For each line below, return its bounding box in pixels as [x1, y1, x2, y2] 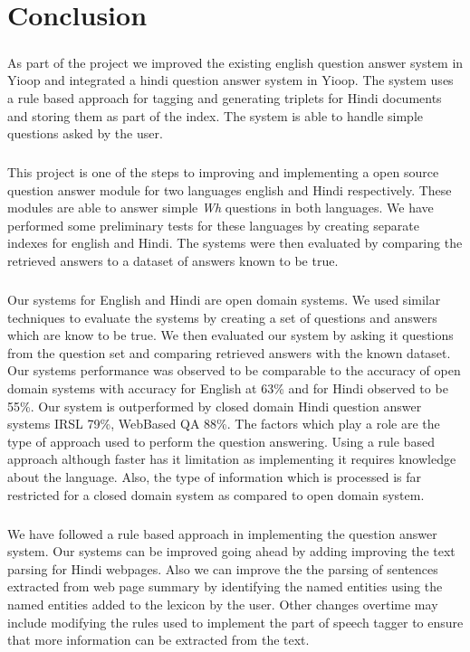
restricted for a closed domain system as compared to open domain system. [7, 485, 425, 504]
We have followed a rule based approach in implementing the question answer [7, 524, 437, 543]
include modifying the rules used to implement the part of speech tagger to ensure [7, 612, 464, 631]
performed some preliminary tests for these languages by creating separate [7, 215, 419, 234]
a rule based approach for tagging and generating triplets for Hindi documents [7, 88, 442, 107]
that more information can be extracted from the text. [7, 630, 310, 649]
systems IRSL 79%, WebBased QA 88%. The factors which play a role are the [7, 414, 440, 433]
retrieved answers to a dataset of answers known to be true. [7, 251, 339, 270]
